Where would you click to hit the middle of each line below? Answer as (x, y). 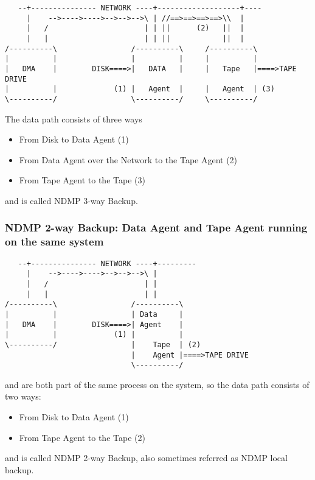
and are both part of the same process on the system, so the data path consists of (157, 384)
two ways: (23, 396)
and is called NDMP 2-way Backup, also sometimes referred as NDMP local (146, 458)
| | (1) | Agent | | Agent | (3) (140, 89)
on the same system (54, 242)
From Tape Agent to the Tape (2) (82, 437)
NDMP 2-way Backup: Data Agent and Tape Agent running (156, 228)
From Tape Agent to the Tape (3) (82, 180)
